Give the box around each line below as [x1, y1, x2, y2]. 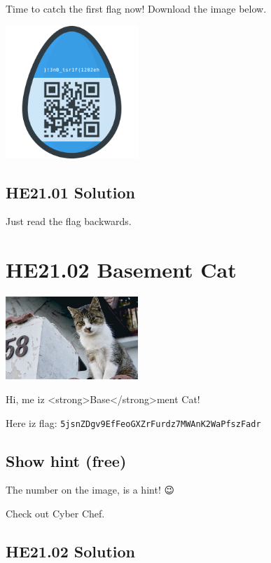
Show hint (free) [6, 449, 127, 471]
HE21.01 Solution [6, 181, 136, 203]
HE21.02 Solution [6, 540, 136, 562]
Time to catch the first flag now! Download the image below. [6, 1, 267, 15]
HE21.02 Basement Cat [6, 255, 237, 284]
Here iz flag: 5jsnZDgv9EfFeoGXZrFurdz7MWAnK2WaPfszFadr [6, 415, 261, 430]
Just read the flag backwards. [6, 214, 132, 229]
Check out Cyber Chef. [6, 506, 105, 520]
